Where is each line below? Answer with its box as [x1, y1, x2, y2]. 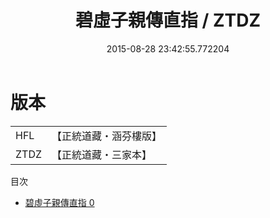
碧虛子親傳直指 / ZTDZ [74, 9, 262, 32]
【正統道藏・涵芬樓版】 [51, 129, 163, 143]
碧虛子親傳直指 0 [24, 196, 95, 208]
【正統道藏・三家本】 [51, 147, 153, 161]
